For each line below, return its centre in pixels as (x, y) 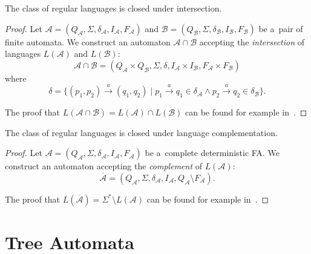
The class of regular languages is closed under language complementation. (141, 132)
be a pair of (281, 28)
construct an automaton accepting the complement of (103, 166)
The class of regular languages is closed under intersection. (113, 8)
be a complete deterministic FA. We (212, 153)
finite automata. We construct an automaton (88, 41)
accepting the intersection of (252, 41)
